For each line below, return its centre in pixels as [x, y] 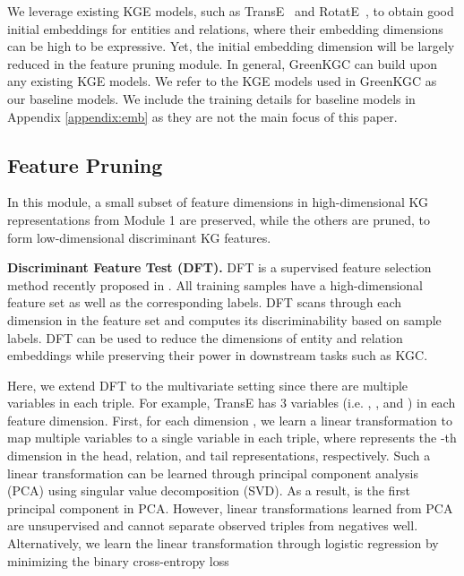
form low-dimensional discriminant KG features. [139, 237]
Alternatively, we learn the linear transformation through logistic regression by [223, 543]
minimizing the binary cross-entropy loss [118, 560]
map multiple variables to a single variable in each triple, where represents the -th [232, 438]
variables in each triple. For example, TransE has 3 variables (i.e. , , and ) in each [232, 403]
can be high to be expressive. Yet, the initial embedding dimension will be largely [231, 46]
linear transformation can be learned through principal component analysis [213, 473]
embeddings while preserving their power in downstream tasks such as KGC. [218, 355]
